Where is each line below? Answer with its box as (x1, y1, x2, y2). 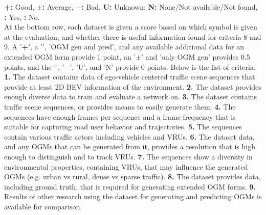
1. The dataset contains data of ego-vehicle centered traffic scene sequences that (4, 71, 255, 82)
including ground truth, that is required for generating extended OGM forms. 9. (4, 181, 256, 192)
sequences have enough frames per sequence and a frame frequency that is (4, 111, 236, 122)
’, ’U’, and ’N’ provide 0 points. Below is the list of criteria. (70, 61, 256, 72)
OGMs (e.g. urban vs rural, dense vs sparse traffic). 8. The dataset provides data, (4, 171, 261, 182)
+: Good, (4, 2, 35, 12)
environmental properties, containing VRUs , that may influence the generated (4, 161, 248, 172)
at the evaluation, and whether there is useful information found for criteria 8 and (4, 31, 261, 42)
